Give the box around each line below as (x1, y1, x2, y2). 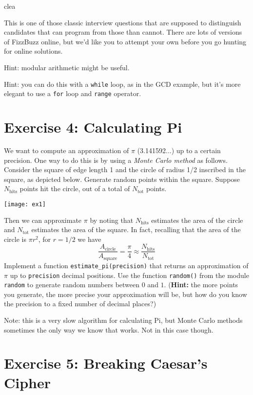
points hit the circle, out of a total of (19, 183, 130, 194)
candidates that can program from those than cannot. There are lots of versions (4, 27, 242, 37)
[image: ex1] (4, 200, 46, 208)
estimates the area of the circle (151, 215, 243, 225)
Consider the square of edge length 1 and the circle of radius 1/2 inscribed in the (4, 164, 246, 175)
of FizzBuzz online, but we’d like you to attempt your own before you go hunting (4, 36, 247, 46)
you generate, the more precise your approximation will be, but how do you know (4, 289, 247, 299)
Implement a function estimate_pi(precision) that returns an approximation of (4, 260, 249, 270)
